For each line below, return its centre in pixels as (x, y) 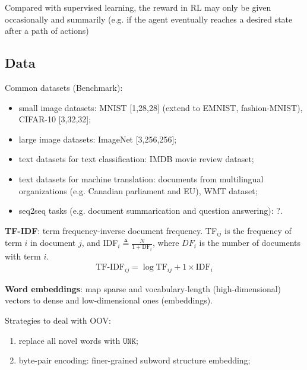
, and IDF (100, 243)
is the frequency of (258, 230)
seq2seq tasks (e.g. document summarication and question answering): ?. (151, 211)
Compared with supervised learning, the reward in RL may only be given (138, 7)
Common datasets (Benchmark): (64, 87)
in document (53, 243)
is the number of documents (250, 243)
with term (23, 256)
